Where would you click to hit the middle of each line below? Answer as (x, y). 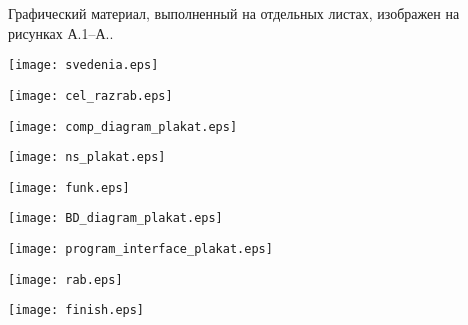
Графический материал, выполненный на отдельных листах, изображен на (234, 13)
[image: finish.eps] (76, 310)
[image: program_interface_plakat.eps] (140, 249)
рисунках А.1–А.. (61, 32)
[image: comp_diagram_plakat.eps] (123, 126)
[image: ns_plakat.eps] (87, 157)
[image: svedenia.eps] (83, 65)
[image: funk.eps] (69, 187)
